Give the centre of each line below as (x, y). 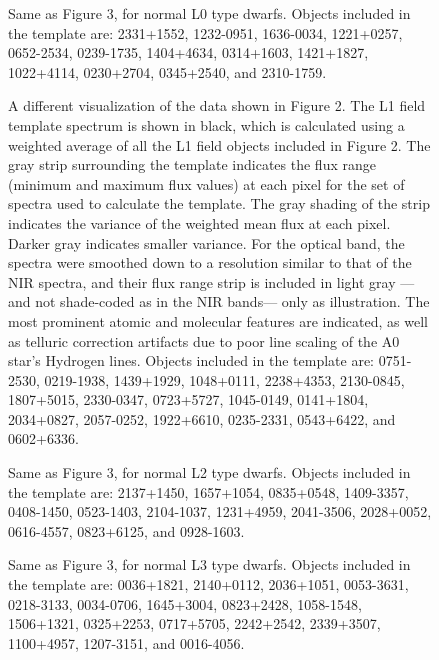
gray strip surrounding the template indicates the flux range (192, 164)
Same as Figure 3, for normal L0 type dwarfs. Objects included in (209, 13)
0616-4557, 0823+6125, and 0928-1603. (126, 530)
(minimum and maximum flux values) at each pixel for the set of (206, 183)
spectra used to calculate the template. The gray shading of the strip (219, 203)
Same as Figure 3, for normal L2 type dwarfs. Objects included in (209, 472)
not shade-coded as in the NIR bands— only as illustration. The (232, 301)
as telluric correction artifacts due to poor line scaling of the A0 (204, 340)
